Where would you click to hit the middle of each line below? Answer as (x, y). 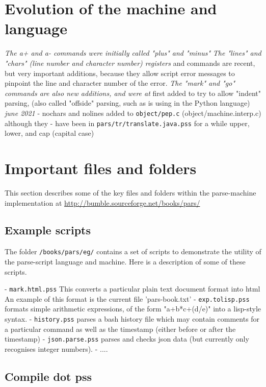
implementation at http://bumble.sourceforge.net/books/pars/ (102, 202)
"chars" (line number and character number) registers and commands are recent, (130, 63)
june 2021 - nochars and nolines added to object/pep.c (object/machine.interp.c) (133, 113)
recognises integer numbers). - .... (56, 348)
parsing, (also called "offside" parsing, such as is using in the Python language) (127, 103)
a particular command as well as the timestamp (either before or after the (120, 329)
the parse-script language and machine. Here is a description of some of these (125, 261)
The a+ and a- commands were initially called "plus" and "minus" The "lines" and (133, 53)
